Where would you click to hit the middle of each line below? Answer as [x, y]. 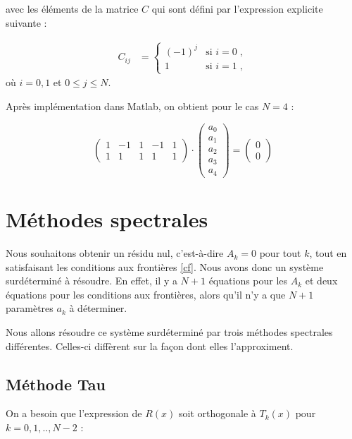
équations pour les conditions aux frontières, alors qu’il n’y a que [146, 294]
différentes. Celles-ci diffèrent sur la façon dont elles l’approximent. [150, 345]
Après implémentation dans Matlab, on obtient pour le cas [132, 106]
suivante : [26, 22]
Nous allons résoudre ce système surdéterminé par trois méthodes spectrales [169, 332]
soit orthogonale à [218, 413]
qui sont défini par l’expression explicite [237, 8]
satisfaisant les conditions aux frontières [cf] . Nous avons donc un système [165, 266]
